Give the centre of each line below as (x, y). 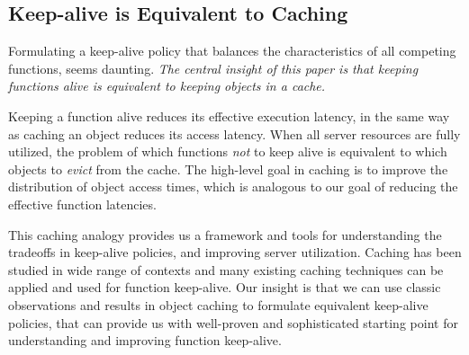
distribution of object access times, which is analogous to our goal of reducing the (233, 186)
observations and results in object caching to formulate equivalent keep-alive (218, 304)
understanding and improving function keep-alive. (145, 340)
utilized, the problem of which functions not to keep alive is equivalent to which (228, 151)
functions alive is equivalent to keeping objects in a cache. (167, 86)
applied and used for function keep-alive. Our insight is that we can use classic (225, 287)
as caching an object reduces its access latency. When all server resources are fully (234, 133)
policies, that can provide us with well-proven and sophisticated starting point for (233, 322)
